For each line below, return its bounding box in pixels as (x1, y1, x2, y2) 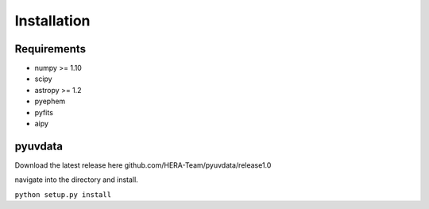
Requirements (14, 42, 87, 56)
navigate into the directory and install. (14, 175, 138, 184)
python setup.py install (14, 190, 111, 199)
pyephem (34, 96, 66, 106)
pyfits (34, 107, 53, 117)
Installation (14, 12, 91, 29)
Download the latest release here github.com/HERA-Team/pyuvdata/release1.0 (14, 160, 272, 170)
